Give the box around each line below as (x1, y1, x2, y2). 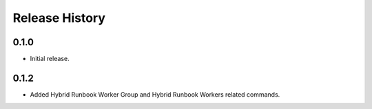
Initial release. (30, 55, 70, 63)
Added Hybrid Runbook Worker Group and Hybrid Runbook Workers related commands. (30, 90, 280, 99)
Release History (12, 10, 106, 25)
